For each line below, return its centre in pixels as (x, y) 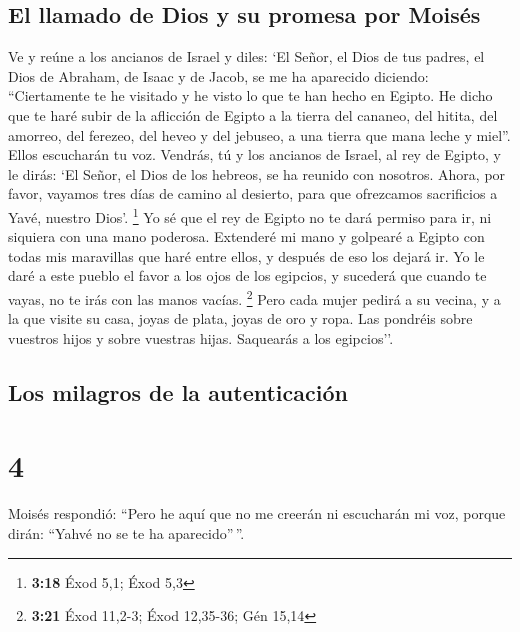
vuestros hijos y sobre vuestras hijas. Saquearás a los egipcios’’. (201, 337)
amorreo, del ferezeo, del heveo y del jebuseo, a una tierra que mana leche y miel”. (259, 134)
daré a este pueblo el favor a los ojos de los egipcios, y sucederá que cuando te (247, 275)
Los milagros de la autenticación (178, 391)
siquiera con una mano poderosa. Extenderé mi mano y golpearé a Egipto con (246, 236)
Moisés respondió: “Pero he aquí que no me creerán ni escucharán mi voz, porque (257, 513)
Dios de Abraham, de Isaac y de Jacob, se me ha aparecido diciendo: (218, 75)
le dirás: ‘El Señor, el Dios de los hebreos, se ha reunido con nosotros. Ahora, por (257, 173)
